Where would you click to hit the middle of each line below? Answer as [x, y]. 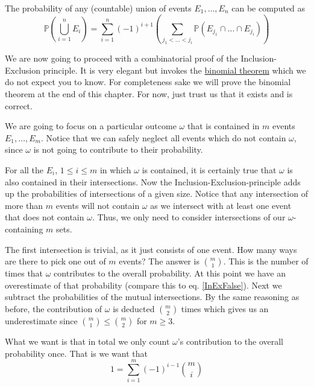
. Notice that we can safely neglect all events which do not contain [163, 137]
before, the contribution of [54, 308]
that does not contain [45, 217]
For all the [24, 169]
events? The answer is [159, 261]
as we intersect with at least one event [221, 205]
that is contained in [223, 126]
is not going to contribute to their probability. [118, 149]
